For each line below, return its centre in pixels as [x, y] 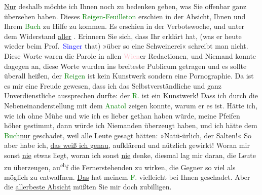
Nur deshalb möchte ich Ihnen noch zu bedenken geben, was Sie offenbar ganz [125, 6]
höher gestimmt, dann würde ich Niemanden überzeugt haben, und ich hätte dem [131, 125]
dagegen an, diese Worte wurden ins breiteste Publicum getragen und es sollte [125, 66]
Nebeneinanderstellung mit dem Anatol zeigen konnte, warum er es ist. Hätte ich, [131, 105]
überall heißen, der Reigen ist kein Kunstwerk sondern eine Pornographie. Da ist [129, 76]
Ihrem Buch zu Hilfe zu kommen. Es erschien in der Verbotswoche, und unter [124, 26]
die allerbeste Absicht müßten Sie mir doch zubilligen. [88, 187]
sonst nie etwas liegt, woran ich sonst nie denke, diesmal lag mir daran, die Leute [130, 155]
